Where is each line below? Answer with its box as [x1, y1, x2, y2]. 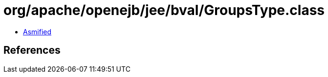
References [3, 44, 61, 57]
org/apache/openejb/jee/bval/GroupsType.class [3, 2, 325, 18]
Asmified [23, 27, 52, 36]
